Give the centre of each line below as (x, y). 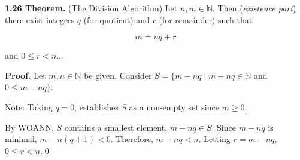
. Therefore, (132, 139)
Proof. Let (25, 75)
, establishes (96, 107)
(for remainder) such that (206, 19)
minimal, (21, 139)
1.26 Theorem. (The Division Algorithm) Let (91, 8)
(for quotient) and (116, 19)
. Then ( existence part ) (254, 8)
